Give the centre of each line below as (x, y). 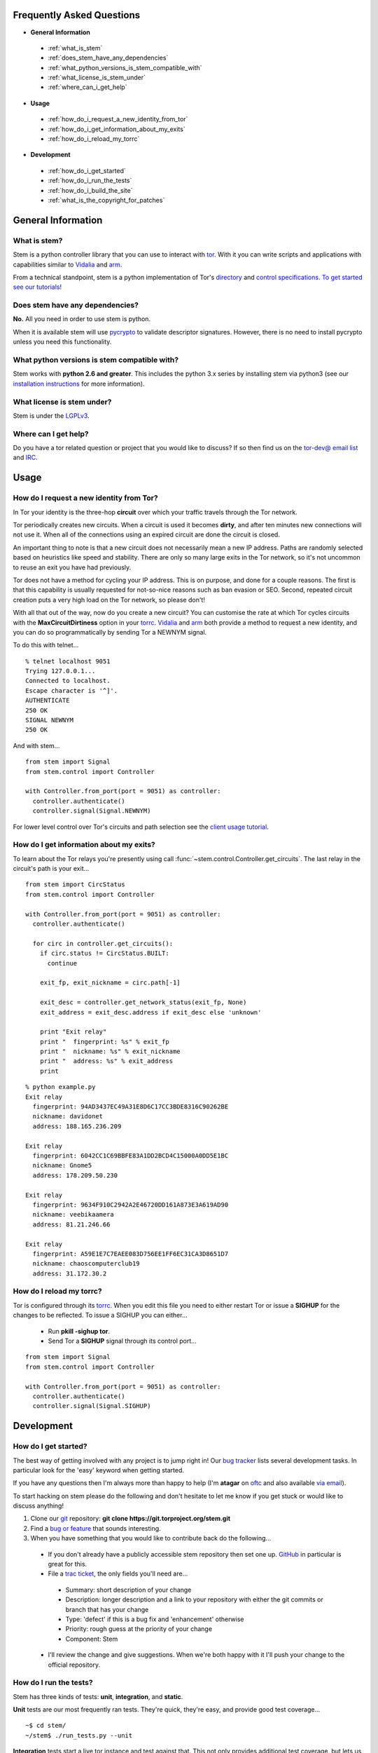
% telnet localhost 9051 (68, 661)
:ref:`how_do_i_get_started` (87, 170)
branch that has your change (107, 1609)
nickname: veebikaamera (73, 1214)
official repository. (74, 1665)
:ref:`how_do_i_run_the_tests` (90, 181)
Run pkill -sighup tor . (79, 1331)
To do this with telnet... (46, 645)
